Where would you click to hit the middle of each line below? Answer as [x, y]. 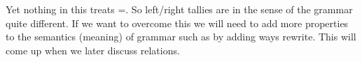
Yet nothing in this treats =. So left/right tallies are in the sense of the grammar [179, 9]
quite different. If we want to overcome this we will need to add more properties [177, 23]
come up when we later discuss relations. [93, 50]
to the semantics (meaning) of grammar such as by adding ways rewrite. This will [181, 37]
